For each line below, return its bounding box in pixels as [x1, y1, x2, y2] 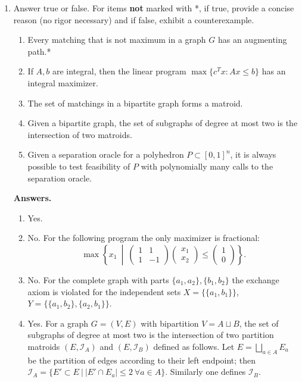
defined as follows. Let [153, 340, 235, 352]
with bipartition [141, 317, 199, 329]
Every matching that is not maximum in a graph [27, 33, 206, 46]
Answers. [13, 192, 52, 204]
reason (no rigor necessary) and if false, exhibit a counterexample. [13, 13, 254, 26]
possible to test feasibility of [27, 159, 130, 172]
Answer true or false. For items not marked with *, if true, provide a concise [13, 2, 294, 14]
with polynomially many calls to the [141, 159, 273, 172]
